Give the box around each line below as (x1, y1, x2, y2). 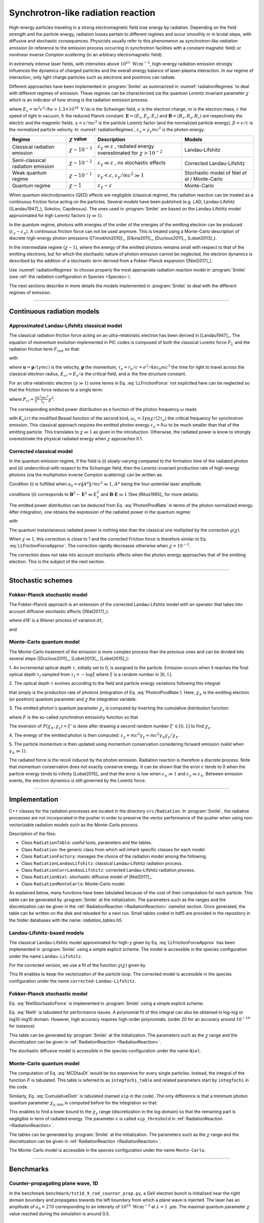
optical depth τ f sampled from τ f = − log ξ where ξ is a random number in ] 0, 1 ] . (9, 671, 173, 679)
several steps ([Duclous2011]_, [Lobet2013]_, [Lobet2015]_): (9, 656, 130, 661)
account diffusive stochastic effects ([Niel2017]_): (9, 608, 110, 614)
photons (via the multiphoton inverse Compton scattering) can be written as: (9, 472, 163, 478)
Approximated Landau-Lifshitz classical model (9, 322, 122, 329)
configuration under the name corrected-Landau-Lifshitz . (9, 978, 136, 984)
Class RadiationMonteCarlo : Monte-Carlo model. (21, 881, 126, 886)
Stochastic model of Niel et (184, 169, 247, 176)
